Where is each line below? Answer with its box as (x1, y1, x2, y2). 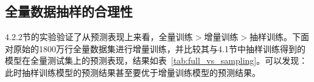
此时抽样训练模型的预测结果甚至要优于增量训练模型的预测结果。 (5, 66, 260, 78)
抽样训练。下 (249, 30, 301, 43)
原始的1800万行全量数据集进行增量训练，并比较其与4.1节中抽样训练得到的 (13, 42, 305, 55)
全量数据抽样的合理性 (5, 2, 133, 21)
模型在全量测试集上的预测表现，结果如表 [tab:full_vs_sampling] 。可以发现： (5, 54, 308, 67)
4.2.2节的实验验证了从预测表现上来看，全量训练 (5, 30, 193, 43)
